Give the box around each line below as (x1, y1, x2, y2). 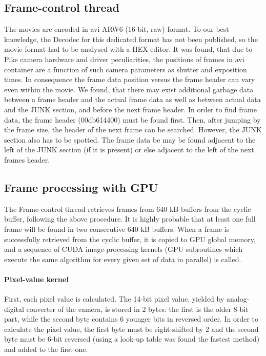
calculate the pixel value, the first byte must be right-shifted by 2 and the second (4, 323, 259, 334)
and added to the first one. (4, 344, 88, 354)
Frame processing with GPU (4, 179, 158, 195)
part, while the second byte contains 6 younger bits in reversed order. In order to (4, 313, 259, 324)
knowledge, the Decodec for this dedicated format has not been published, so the (4, 33, 258, 44)
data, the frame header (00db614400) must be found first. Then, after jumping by (4, 114, 261, 125)
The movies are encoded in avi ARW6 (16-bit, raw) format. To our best (4, 24, 229, 34)
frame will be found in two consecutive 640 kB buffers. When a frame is (4, 223, 230, 234)
